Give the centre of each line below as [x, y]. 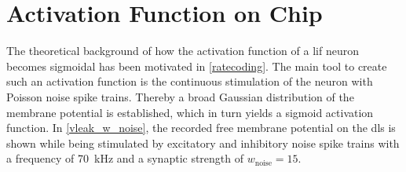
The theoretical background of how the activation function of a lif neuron [183, 51]
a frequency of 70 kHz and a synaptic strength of [125, 158]
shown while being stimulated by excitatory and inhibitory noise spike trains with [203, 143]
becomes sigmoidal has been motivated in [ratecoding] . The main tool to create [197, 66]
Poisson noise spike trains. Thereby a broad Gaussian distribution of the [180, 96]
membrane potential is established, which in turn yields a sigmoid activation [190, 112]
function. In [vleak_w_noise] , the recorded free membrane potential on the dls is [201, 128]
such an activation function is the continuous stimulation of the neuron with [190, 81]
